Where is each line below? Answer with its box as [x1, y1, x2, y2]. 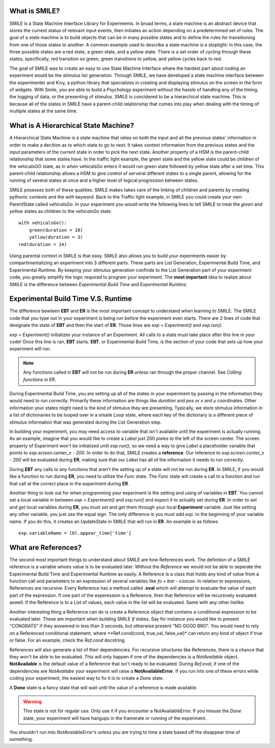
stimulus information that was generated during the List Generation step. [9, 419, 162, 425]
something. [9, 736, 33, 742]
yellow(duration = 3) [29, 234, 84, 240]
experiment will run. [9, 346, 51, 352]
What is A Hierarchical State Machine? [9, 121, 134, 130]
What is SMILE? [9, 7, 60, 15]
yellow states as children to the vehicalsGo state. [9, 208, 112, 214]
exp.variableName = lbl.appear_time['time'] [18, 530, 132, 536]
